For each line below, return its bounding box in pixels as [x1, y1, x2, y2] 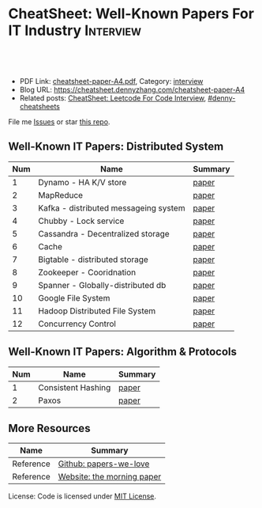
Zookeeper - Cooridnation [38, 267, 137, 278]
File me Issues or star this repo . [8, 116, 110, 127]
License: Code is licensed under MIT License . [8, 491, 156, 501]
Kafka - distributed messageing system [38, 203, 185, 214]
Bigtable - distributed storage [38, 254, 148, 265]
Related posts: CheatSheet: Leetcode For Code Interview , [19, 93, 207, 103]
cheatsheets [19, 101, 61, 111]
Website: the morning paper [58, 472, 162, 483]
